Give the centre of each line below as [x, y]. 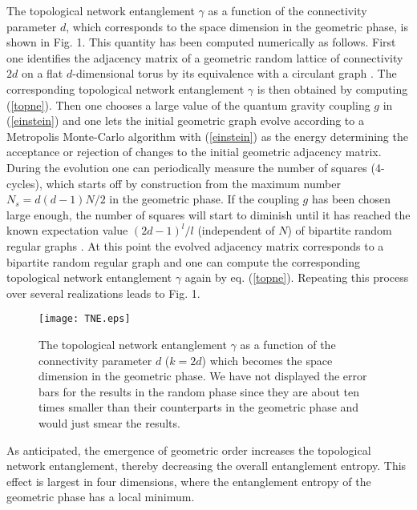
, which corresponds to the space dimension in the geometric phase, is [237, 26]
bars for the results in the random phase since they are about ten [199, 391]
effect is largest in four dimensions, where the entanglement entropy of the [189, 481]
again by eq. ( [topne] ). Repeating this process [297, 277]
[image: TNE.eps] [85, 319]
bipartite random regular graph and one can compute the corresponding [184, 261]
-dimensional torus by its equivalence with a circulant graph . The [235, 73]
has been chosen [351, 199]
